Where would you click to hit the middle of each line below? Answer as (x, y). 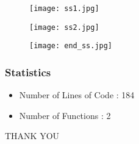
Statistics (28, 72)
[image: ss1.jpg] (64, 9)
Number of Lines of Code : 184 (77, 95)
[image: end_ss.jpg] (71, 46)
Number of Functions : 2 (65, 115)
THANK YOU (32, 136)
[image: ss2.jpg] (64, 27)
